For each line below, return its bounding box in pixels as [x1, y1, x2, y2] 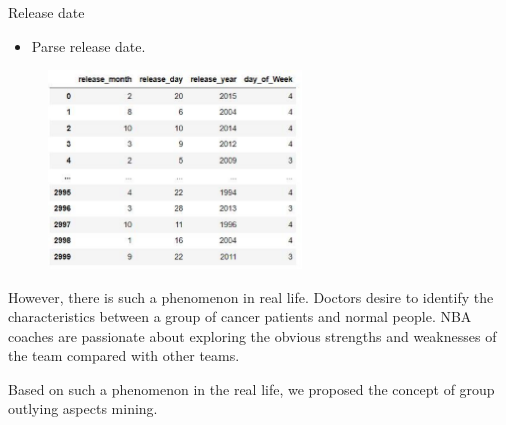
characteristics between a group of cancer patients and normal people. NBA [8, 306, 472, 327]
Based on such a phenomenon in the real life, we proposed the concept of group [8, 378, 495, 399]
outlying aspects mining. [8, 398, 158, 419]
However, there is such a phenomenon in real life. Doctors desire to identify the [8, 286, 494, 307]
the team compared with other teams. [8, 345, 240, 366]
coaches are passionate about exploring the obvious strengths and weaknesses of [8, 325, 497, 346]
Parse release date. [31, 35, 146, 56]
